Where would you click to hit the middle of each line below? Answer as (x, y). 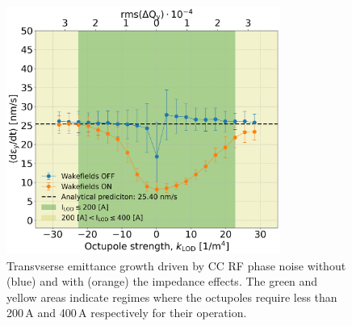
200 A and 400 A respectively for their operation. (127, 313)
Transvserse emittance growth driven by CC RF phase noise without (176, 265)
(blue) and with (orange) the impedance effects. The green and (162, 281)
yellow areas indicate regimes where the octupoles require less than (172, 297)
